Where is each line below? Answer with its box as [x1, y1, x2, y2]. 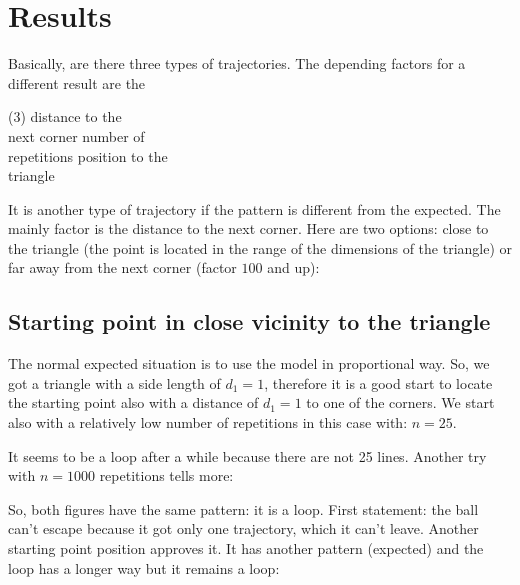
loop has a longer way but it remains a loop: [8, 557, 280, 578]
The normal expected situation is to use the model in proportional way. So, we [8, 353, 490, 374]
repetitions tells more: [99, 465, 234, 486]
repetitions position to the [8, 145, 168, 166]
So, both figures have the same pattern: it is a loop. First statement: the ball [8, 498, 479, 519]
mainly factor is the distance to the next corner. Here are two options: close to [8, 218, 489, 239]
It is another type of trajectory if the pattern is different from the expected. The [8, 198, 501, 219]
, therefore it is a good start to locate [264, 372, 493, 393]
